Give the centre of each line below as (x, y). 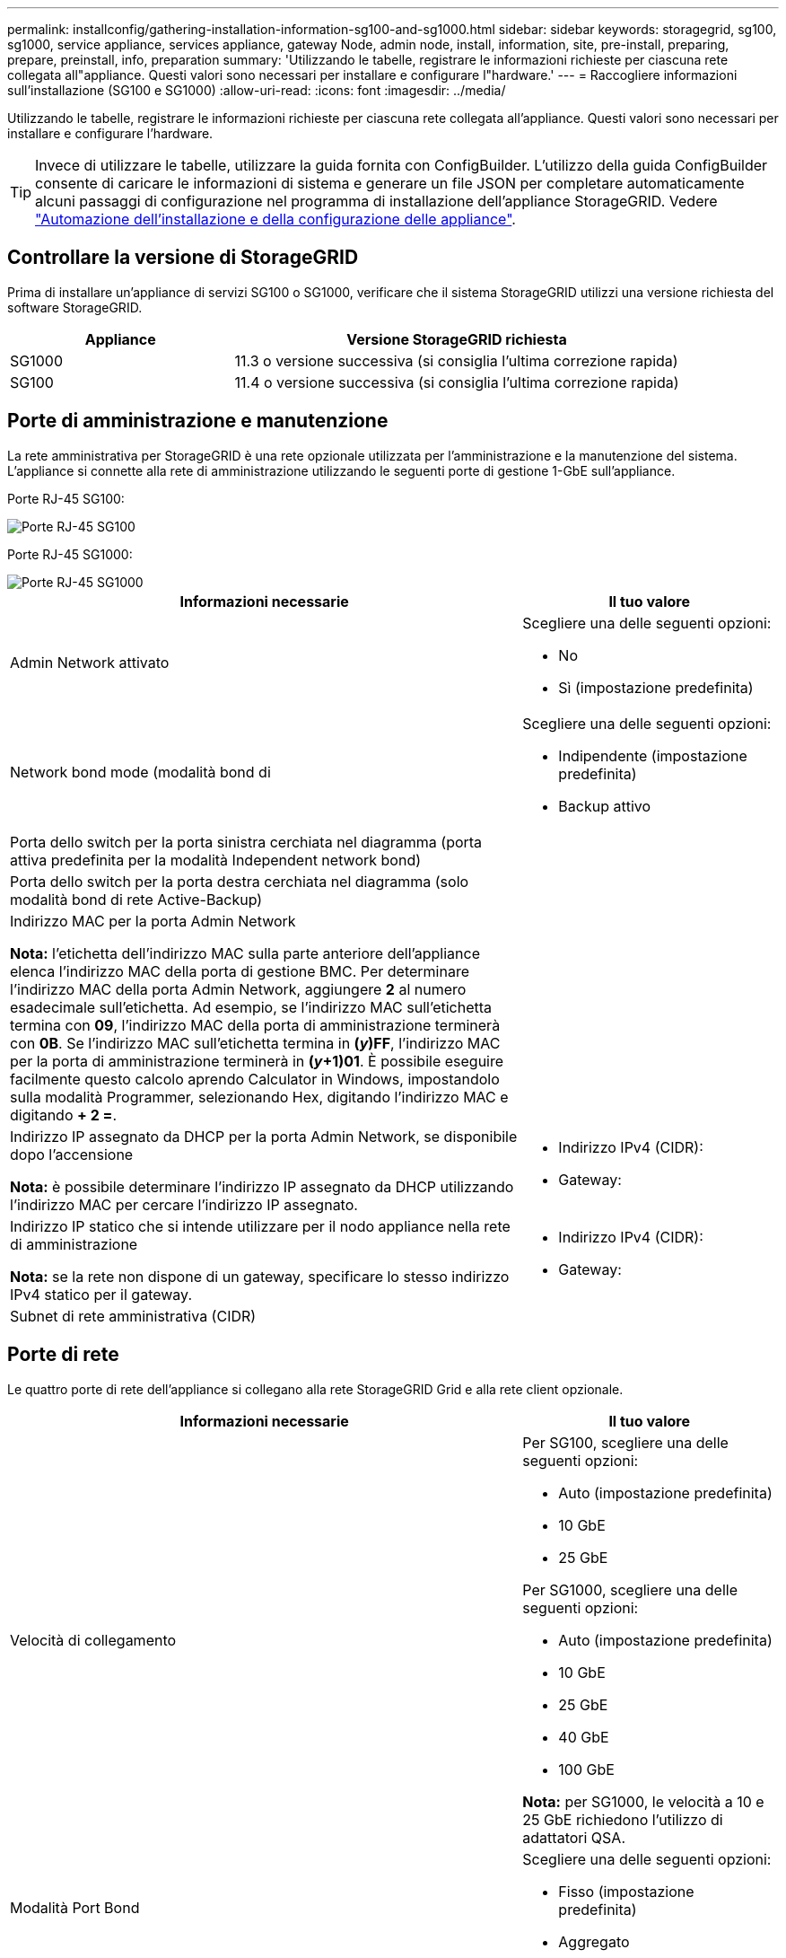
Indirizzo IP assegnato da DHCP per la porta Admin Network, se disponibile (264, 1136)
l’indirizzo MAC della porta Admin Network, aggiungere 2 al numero (238, 989)
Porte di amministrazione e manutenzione (198, 421)
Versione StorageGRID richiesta (457, 339)
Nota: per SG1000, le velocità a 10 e (643, 1801)
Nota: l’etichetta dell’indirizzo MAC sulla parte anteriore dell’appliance (245, 953)
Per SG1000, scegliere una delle (630, 1589)
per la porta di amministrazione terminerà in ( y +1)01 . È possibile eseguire (257, 1061)
